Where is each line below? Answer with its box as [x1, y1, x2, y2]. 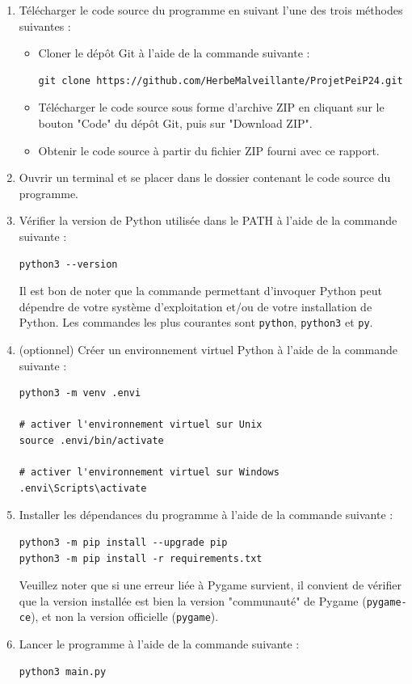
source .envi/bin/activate [19, 434, 164, 446]
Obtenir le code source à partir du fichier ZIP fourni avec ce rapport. [38, 141, 380, 158]
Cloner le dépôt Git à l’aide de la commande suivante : [38, 44, 310, 61]
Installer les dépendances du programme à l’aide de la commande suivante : [19, 506, 393, 523]
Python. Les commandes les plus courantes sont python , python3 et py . [19, 314, 373, 331]
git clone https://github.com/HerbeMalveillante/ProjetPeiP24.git [38, 74, 403, 87]
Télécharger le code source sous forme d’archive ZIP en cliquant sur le [38, 99, 385, 116]
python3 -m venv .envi [19, 387, 141, 399]
